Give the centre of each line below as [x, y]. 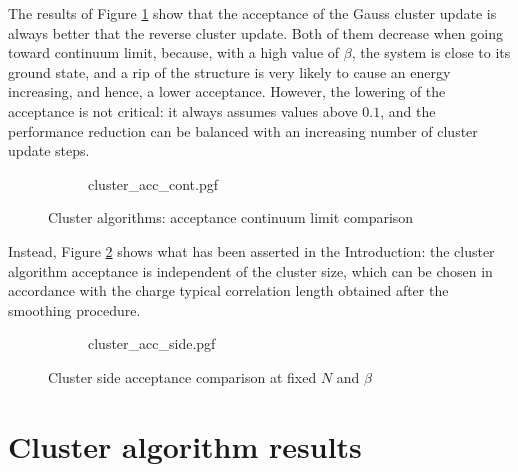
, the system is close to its [431, 52]
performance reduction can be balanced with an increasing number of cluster [243, 130]
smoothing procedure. [74, 309]
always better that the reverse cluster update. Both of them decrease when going [255, 32]
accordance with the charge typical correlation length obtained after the [228, 290]
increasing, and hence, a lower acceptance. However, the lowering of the [227, 91]
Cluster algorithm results [185, 445]
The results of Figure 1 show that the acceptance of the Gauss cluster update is [252, 13]
